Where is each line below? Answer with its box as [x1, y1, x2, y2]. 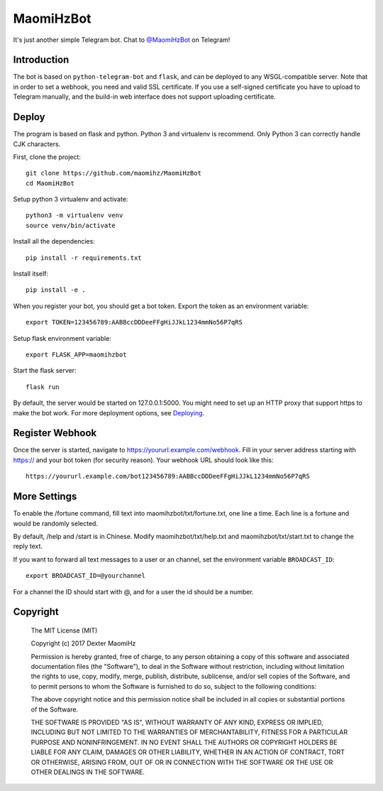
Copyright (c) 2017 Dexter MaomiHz [30, 639, 136, 648]
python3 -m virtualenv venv [26, 212, 123, 219]
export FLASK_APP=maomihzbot [26, 351, 127, 359]
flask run [26, 383, 60, 391]
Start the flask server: [13, 366, 77, 375]
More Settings [13, 491, 77, 503]
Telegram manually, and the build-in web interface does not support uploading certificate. [13, 92, 276, 101]
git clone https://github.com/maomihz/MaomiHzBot [26, 169, 202, 178]
